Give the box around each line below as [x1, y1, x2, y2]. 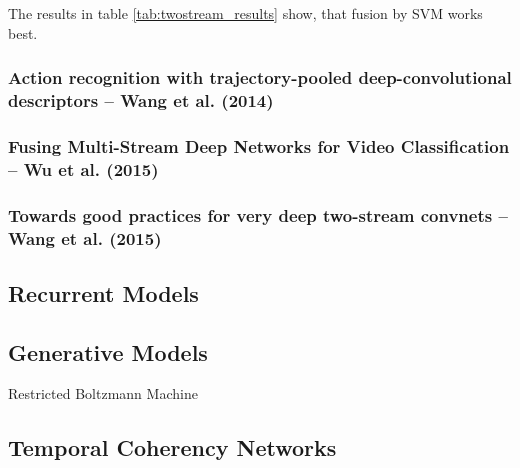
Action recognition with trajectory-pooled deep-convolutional [8, 65, 512, 90]
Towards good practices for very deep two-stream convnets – [8, 202, 508, 227]
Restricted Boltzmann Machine [8, 383, 198, 404]
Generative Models [8, 336, 208, 367]
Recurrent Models [8, 277, 199, 308]
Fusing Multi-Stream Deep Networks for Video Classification [8, 133, 510, 158]
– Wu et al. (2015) [8, 156, 159, 181]
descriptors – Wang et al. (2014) [8, 88, 274, 113]
